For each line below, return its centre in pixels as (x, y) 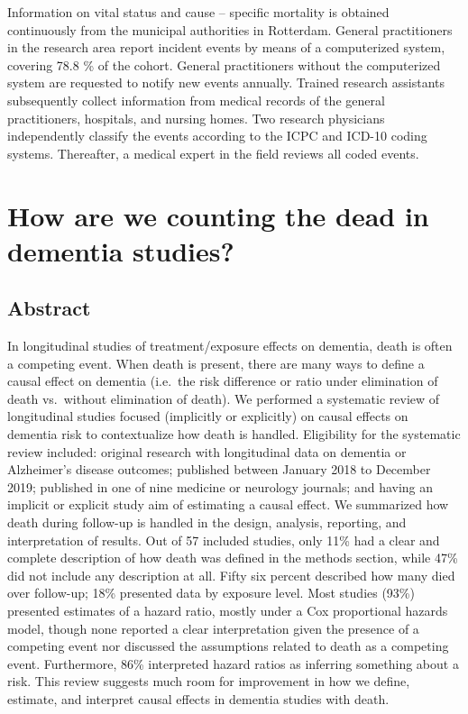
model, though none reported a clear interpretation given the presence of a (213, 628)
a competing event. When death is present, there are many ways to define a (216, 363)
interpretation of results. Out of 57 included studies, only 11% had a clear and (224, 540)
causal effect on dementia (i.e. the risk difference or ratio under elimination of (223, 381)
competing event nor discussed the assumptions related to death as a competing (228, 646)
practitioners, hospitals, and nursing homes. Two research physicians (196, 118)
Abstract (49, 308)
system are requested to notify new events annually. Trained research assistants (226, 82)
